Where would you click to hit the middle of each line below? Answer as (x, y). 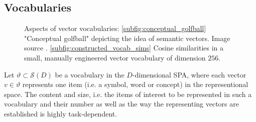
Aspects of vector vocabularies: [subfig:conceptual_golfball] (115, 28)
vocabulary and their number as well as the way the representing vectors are (121, 104)
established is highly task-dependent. (61, 113)
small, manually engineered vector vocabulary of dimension (115, 57)
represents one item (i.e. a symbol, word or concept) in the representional (135, 84)
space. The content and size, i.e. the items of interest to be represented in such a (128, 94)
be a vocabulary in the (90, 74)
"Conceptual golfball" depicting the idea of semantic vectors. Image (127, 38)
